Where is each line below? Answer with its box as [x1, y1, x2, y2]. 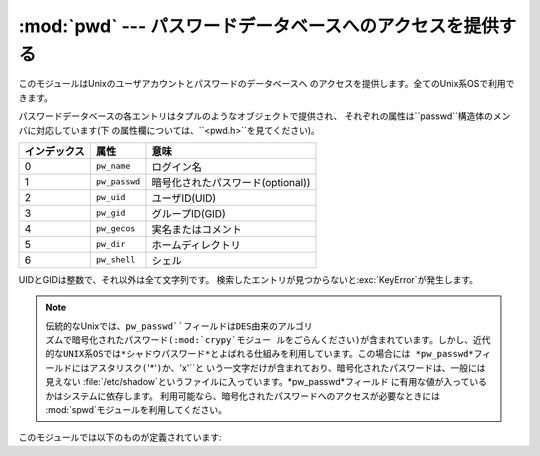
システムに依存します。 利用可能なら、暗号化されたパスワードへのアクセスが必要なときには [62, 390, 440, 402]
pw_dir [95, 239, 126, 250]
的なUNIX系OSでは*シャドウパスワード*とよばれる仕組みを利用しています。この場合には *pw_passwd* [45, 348, 474, 360]
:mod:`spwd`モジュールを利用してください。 [45, 404, 227, 416]
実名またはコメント [151, 222, 242, 236]
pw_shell [95, 255, 136, 265]
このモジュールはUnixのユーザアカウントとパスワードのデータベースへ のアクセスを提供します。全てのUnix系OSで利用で [18, 78, 515, 90]
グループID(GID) [151, 206, 226, 220]
